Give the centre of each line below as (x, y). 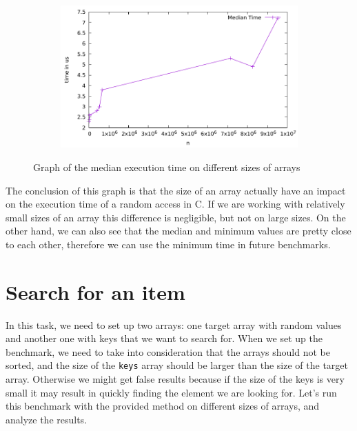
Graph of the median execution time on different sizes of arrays (167, 167)
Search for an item (95, 291)
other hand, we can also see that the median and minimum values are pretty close (178, 231)
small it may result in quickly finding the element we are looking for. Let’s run (171, 392)
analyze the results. (47, 419)
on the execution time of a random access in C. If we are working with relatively (175, 204)
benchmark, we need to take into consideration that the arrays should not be (168, 351)
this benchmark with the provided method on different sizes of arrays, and (163, 406)
